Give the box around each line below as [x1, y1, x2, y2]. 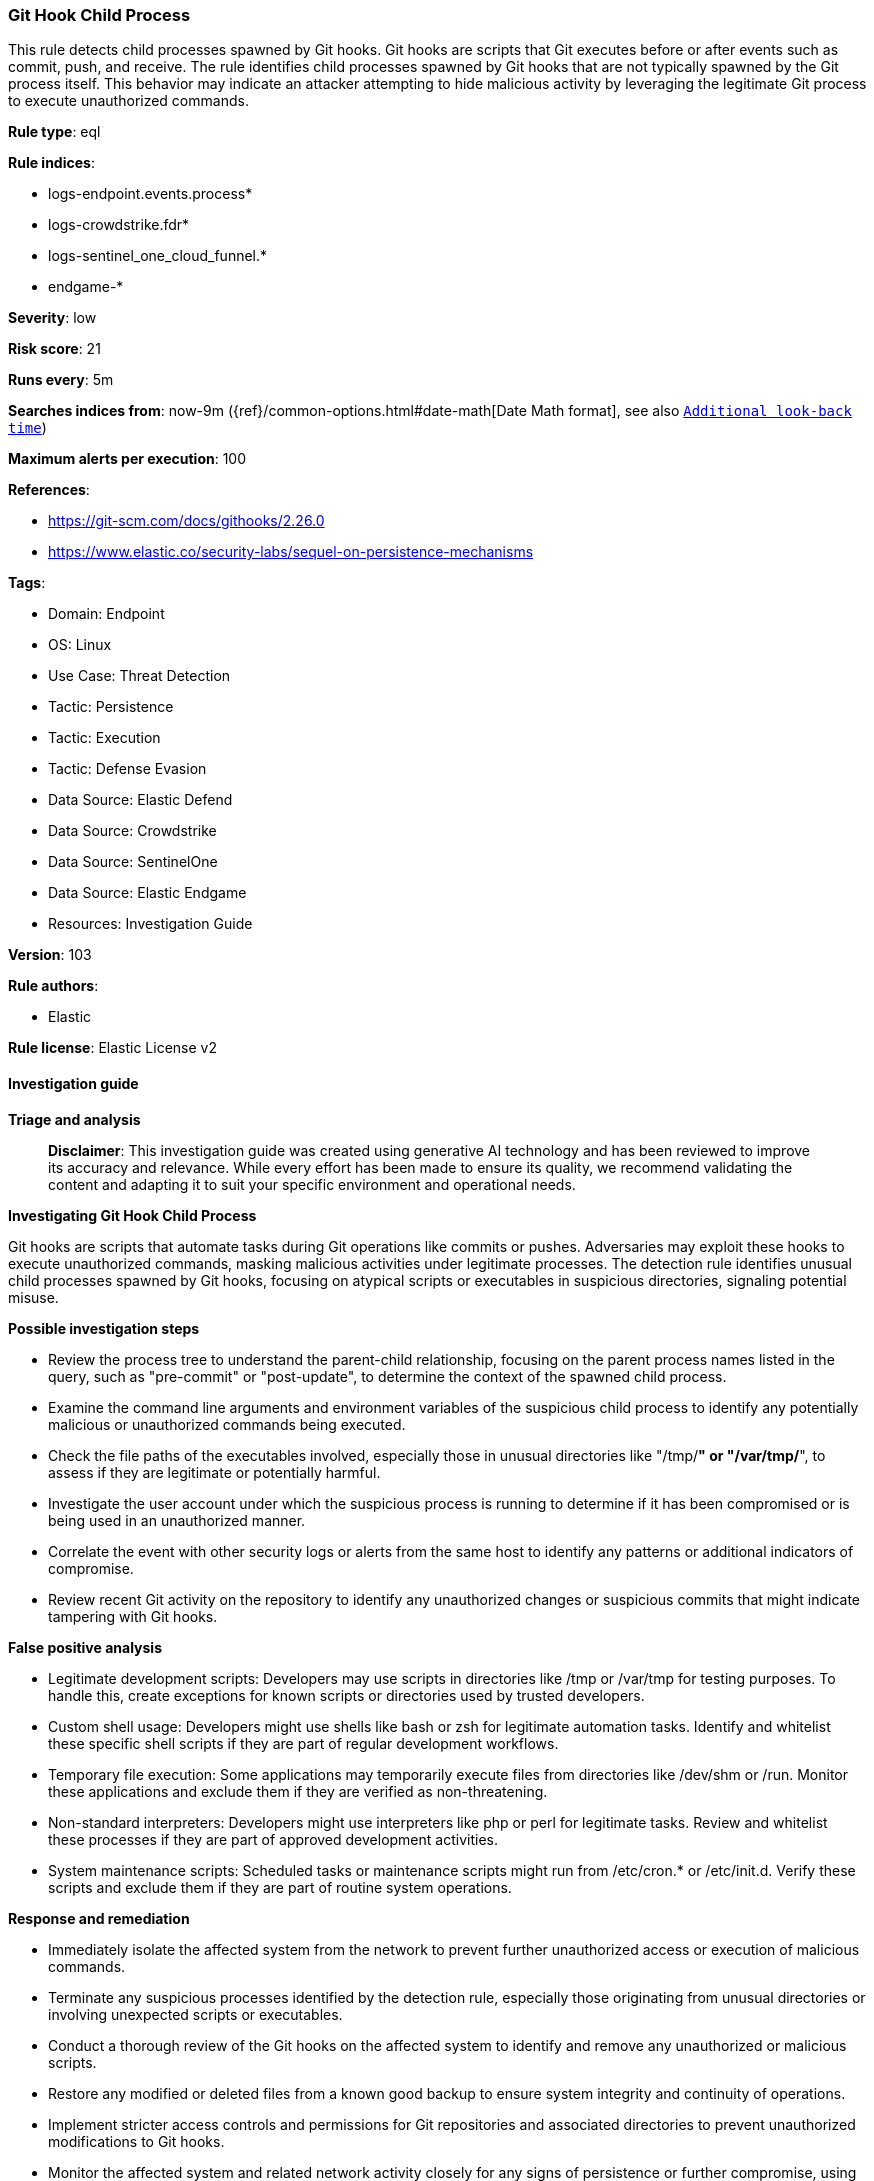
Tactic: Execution [48, 729, 161, 747]
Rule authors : [8, 977, 99, 995]
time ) [8, 419, 47, 437]
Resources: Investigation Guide [48, 915, 253, 933]
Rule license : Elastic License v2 [8, 1039, 217, 1057]
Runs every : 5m [8, 371, 114, 389]
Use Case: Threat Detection [48, 667, 231, 685]
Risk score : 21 [8, 340, 101, 358]
